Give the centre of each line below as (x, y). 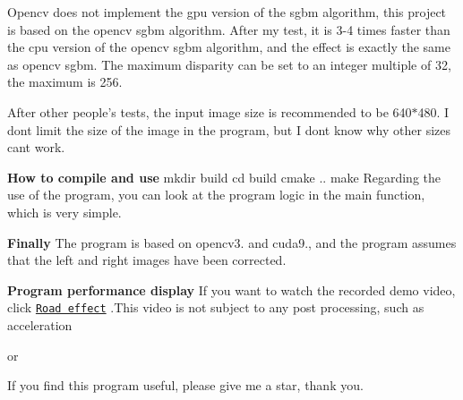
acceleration (40, 324)
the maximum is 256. (65, 82)
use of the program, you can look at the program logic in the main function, (216, 195)
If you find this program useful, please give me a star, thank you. (185, 385)
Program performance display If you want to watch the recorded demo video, (231, 289)
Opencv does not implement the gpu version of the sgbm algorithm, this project (227, 12)
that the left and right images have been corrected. (147, 260)
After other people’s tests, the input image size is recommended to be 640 (210, 111)
